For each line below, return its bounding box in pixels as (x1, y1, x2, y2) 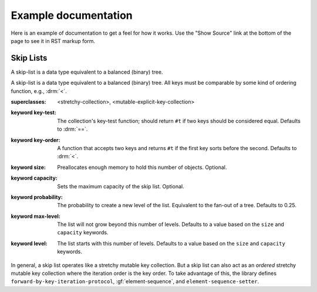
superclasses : (11, 98, 46, 105)
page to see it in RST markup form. (11, 37, 96, 44)
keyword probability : (11, 193, 63, 200)
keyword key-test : (11, 109, 57, 116)
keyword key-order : (11, 136, 60, 144)
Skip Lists (11, 53, 48, 63)
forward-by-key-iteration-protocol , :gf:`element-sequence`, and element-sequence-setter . (11, 278, 259, 285)
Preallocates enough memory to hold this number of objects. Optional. (57, 164, 227, 171)
